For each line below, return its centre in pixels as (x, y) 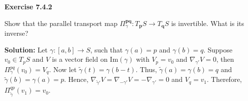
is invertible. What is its (208, 23)
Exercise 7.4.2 (28, 6)
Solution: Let (26, 49)
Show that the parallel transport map (61, 23)
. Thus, (146, 69)
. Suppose (218, 49)
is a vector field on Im (85, 59)
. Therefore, (224, 79)
